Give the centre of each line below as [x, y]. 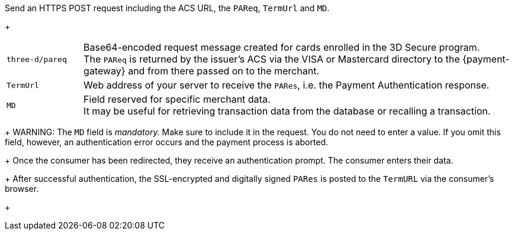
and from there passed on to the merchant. [224, 71]
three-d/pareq [37, 59]
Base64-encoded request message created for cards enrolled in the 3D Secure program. [282, 47]
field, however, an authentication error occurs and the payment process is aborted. [167, 142]
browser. [22, 189]
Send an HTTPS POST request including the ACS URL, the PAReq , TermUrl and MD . [167, 8]
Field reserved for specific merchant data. [177, 99]
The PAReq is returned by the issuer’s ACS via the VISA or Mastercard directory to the [272, 59]
